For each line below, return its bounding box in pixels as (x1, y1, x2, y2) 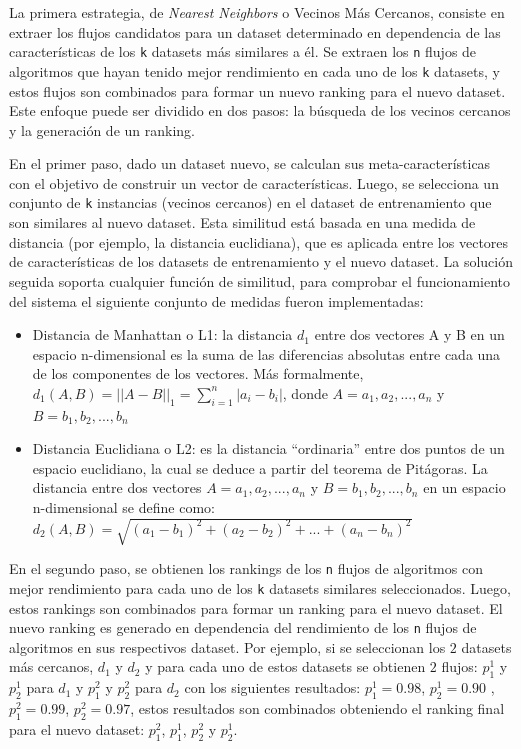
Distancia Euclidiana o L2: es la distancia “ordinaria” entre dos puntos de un (32, 438, 505, 459)
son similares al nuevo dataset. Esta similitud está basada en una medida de (9, 212, 476, 233)
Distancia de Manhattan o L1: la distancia (32, 324, 293, 345)
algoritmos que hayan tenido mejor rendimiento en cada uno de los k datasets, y (9, 60, 500, 81)
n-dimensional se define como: (32, 497, 215, 518)
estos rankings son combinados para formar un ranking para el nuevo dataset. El (9, 597, 503, 618)
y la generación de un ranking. (9, 119, 195, 140)
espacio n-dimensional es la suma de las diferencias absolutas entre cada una (32, 343, 501, 364)
